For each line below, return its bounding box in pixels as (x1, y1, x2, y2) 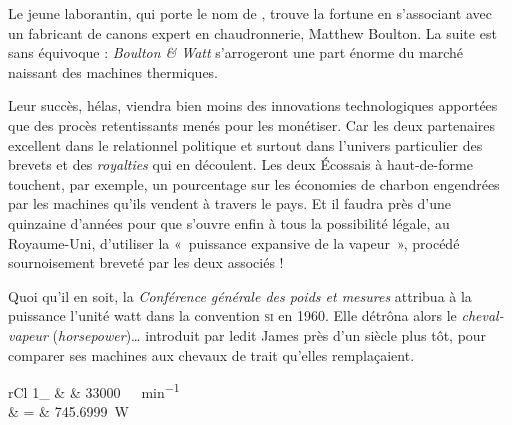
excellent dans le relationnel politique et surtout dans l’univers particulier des (8, 134, 483, 155)
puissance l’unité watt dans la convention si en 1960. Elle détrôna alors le (8, 305, 457, 326)
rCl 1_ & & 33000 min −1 (8, 379, 180, 402)
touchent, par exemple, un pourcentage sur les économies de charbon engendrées (8, 173, 500, 194)
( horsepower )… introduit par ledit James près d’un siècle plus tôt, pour (52, 324, 487, 345)
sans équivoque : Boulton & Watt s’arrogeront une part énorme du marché (8, 42, 463, 63)
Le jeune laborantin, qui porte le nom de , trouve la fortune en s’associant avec (8, 3, 492, 23)
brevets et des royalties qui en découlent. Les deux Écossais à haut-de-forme (8, 154, 473, 175)
